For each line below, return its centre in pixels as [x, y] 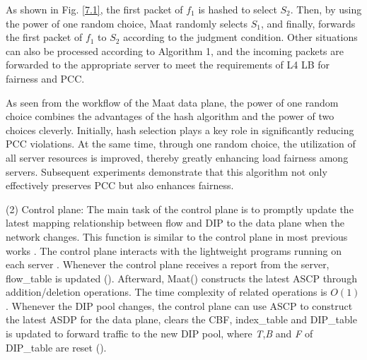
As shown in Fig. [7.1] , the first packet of [94, 9]
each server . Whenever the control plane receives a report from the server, [168, 264]
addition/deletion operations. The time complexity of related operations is [167, 292]
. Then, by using [326, 9]
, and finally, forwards [308, 23]
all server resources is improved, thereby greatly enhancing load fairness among [177, 157]
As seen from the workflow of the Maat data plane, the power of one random [172, 102]
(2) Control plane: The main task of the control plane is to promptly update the [180, 209]
